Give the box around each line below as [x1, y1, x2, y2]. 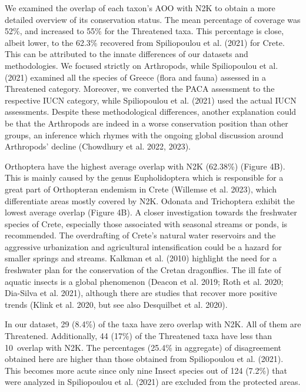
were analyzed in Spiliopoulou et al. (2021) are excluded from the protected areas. [5, 376, 301, 388]
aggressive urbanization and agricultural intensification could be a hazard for [5, 240, 282, 253]
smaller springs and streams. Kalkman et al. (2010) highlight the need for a [5, 252, 277, 264]
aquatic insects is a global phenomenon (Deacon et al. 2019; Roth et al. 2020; [5, 275, 284, 287]
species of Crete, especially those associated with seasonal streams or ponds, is [5, 217, 288, 230]
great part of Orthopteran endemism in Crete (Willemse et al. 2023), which [5, 182, 277, 195]
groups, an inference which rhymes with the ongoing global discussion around [5, 128, 284, 141]
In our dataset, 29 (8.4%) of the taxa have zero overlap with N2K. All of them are [5, 318, 301, 330]
